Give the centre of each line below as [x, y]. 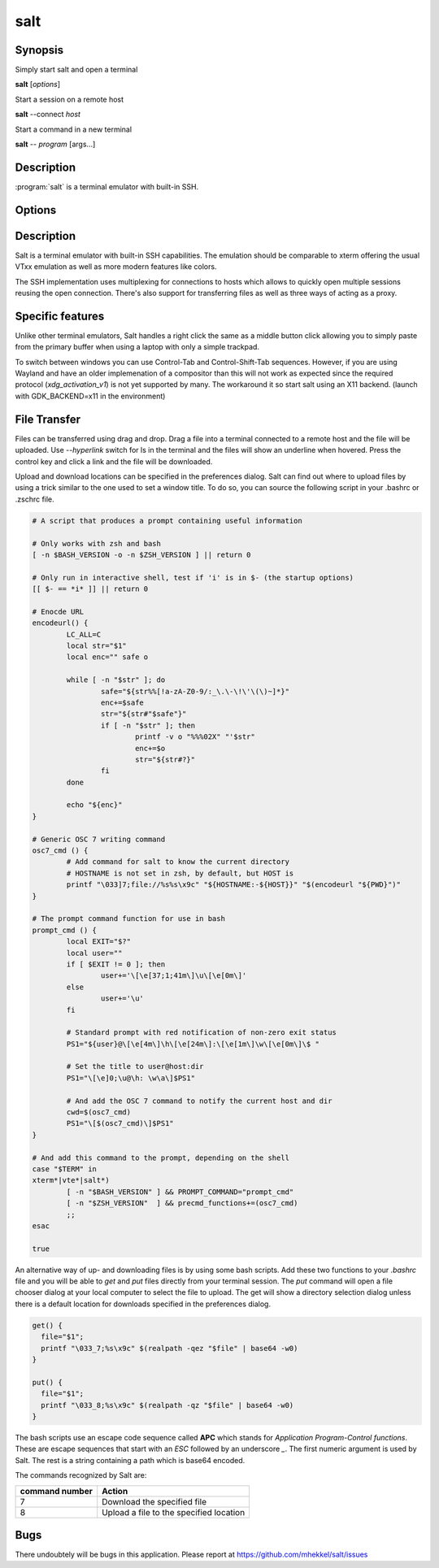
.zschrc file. [35, 499]
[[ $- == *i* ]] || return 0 [90, 589]
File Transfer [48, 419]
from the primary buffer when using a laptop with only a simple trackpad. [137, 347]
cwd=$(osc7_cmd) [99, 1112]
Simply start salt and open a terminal [76, 70]
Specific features [60, 316]
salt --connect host [48, 115]
